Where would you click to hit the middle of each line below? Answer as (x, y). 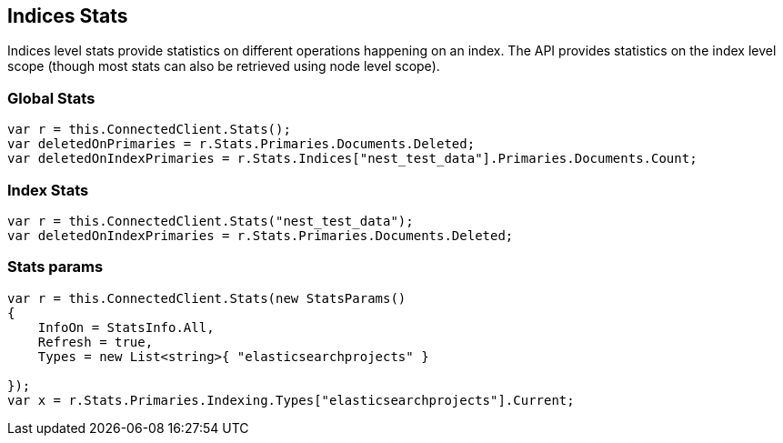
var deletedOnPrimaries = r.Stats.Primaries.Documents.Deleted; (241, 144)
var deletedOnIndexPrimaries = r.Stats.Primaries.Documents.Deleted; (261, 235)
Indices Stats (68, 16)
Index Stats (48, 190)
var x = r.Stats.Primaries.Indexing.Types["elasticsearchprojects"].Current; (291, 400)
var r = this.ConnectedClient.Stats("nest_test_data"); (211, 221)
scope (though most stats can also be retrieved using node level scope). (224, 66)
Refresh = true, (95, 342)
